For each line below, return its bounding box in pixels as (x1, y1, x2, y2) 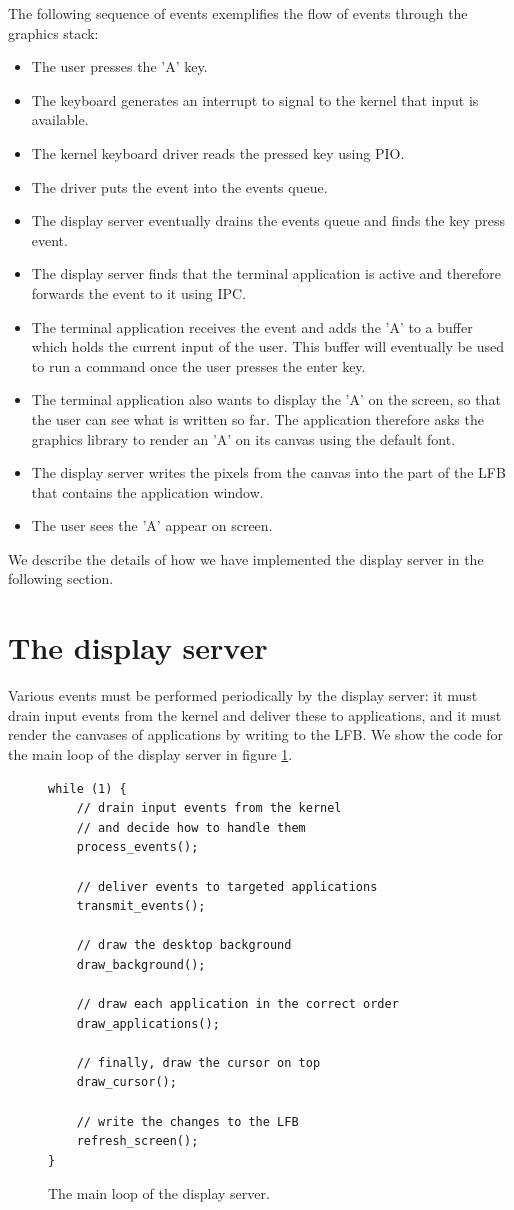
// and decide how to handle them (76, 820, 306, 835)
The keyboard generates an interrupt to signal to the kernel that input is (31, 89, 479, 110)
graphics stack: (8, 22, 99, 43)
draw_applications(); (76, 1016, 220, 1031)
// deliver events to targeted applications (76, 879, 378, 894)
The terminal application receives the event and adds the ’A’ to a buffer (31, 316, 473, 337)
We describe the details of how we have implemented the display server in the (8, 548, 484, 569)
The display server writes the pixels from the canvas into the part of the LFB (31, 462, 506, 483)
